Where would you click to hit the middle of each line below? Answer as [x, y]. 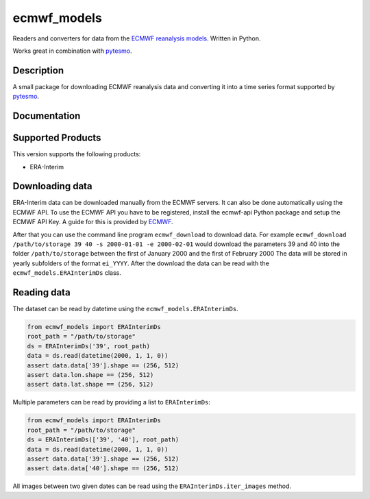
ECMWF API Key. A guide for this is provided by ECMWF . [93, 222]
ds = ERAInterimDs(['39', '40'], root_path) [103, 440]
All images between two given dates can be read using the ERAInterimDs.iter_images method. [152, 486]
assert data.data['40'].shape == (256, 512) [103, 468]
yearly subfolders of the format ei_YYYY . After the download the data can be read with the [141, 263]
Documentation [47, 116]
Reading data [42, 292]
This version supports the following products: [77, 154]
